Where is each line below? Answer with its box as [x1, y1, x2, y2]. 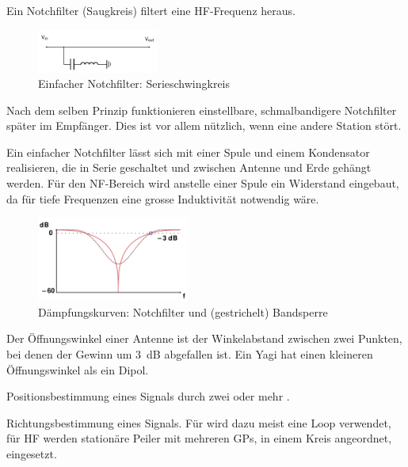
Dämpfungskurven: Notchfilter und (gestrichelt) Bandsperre [38, 303, 328, 320]
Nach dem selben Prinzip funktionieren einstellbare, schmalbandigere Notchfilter [6, 101, 397, 118]
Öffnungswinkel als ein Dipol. [6, 361, 149, 378]
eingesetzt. [6, 445, 57, 461]
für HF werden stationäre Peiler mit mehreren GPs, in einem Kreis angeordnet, [6, 430, 392, 446]
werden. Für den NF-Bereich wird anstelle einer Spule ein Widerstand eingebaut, [6, 175, 399, 192]
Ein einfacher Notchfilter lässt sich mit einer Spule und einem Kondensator [6, 143, 370, 160]
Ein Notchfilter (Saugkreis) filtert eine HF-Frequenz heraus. [6, 2, 296, 18]
